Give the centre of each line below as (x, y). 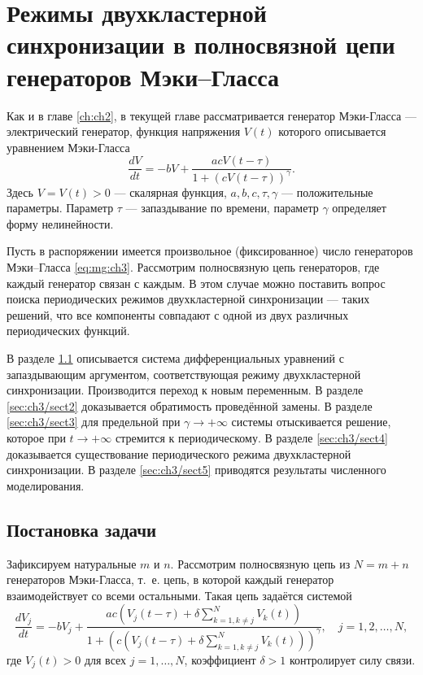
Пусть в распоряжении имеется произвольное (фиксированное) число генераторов (210, 251)
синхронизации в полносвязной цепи (201, 44)
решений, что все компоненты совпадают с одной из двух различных (178, 314)
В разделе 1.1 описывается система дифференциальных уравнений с (175, 358)
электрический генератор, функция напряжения (124, 131)
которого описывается (332, 131)
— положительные (327, 192)
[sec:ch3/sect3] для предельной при (94, 422)
